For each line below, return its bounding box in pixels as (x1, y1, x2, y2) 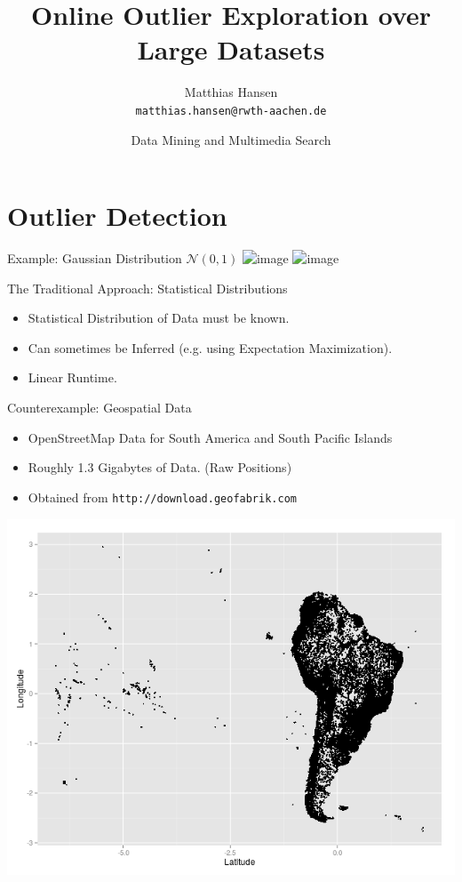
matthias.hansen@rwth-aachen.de (135, 104, 327, 117)
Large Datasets (137, 31, 325, 68)
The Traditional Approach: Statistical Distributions (7, 278, 288, 297)
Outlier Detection (7, 197, 227, 234)
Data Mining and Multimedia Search (131, 130, 331, 148)
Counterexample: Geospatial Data (7, 398, 192, 417)
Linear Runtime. (28, 368, 117, 387)
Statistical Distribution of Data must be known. (28, 309, 290, 327)
